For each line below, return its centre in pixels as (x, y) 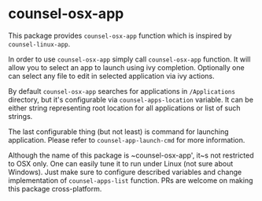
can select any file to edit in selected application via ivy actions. (111, 76)
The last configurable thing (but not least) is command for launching (119, 132)
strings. (20, 116)
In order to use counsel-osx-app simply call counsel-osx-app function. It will (129, 59)
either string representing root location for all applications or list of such (125, 108)
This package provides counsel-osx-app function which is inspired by (120, 35)
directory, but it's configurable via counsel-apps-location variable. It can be (131, 99)
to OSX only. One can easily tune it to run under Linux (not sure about (121, 163)
